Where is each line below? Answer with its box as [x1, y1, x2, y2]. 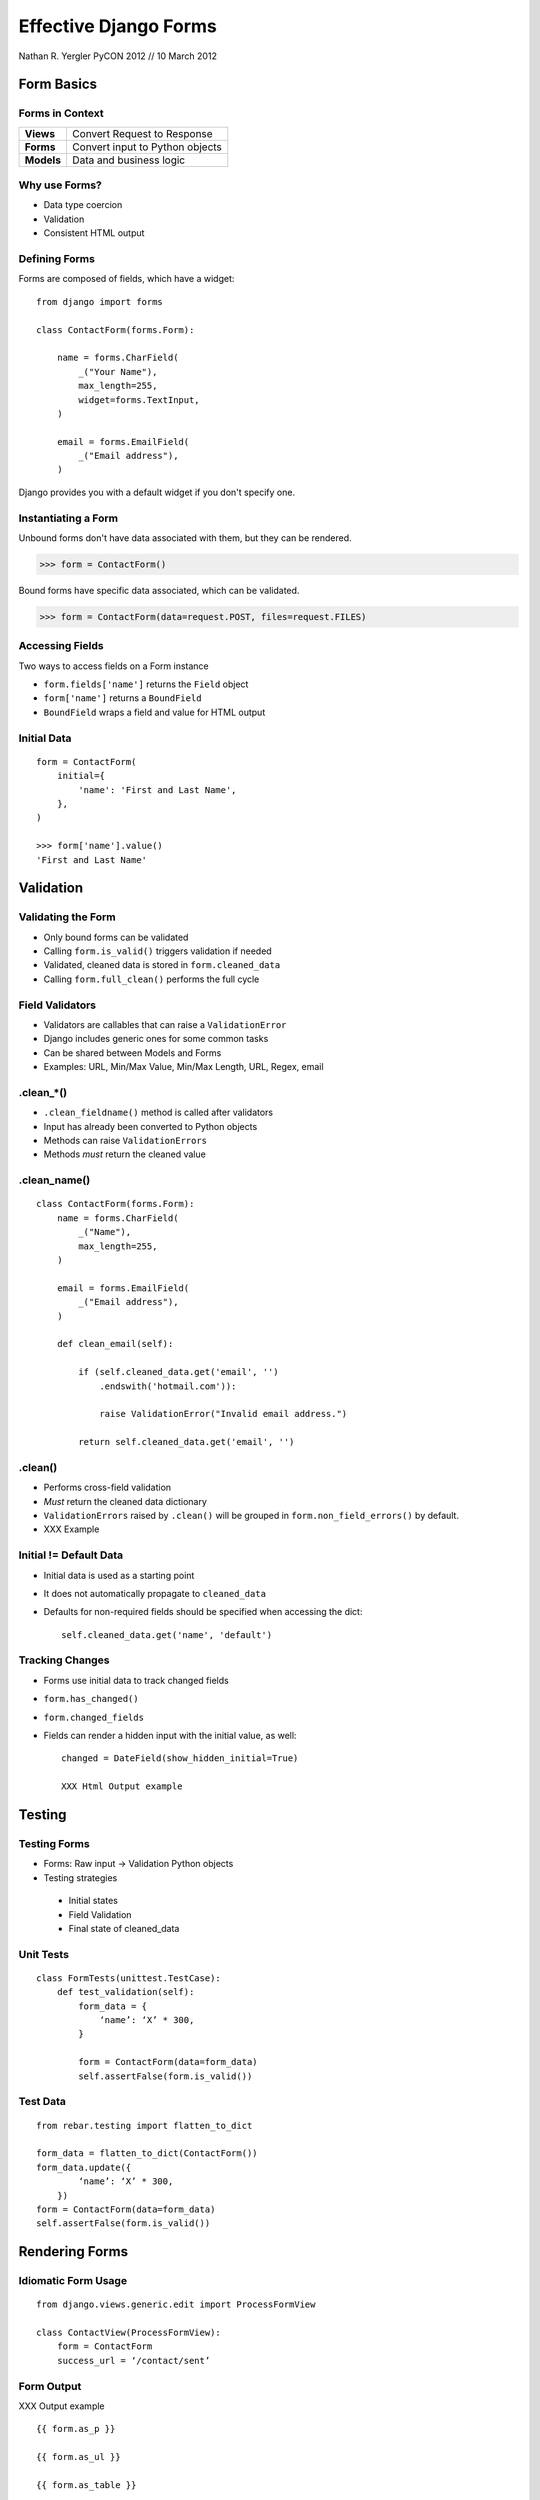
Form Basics [18, 76, 98, 93]
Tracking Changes [18, 1653, 110, 1667]
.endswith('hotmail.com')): [99, 1380, 237, 1392]
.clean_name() [18, 1173, 91, 1187]
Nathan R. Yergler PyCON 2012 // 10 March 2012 [18, 50, 217, 62]
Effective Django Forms [18, 15, 217, 37]
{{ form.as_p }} [36, 2423, 116, 2435]
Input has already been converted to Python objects [43, 1120, 258, 1132]
